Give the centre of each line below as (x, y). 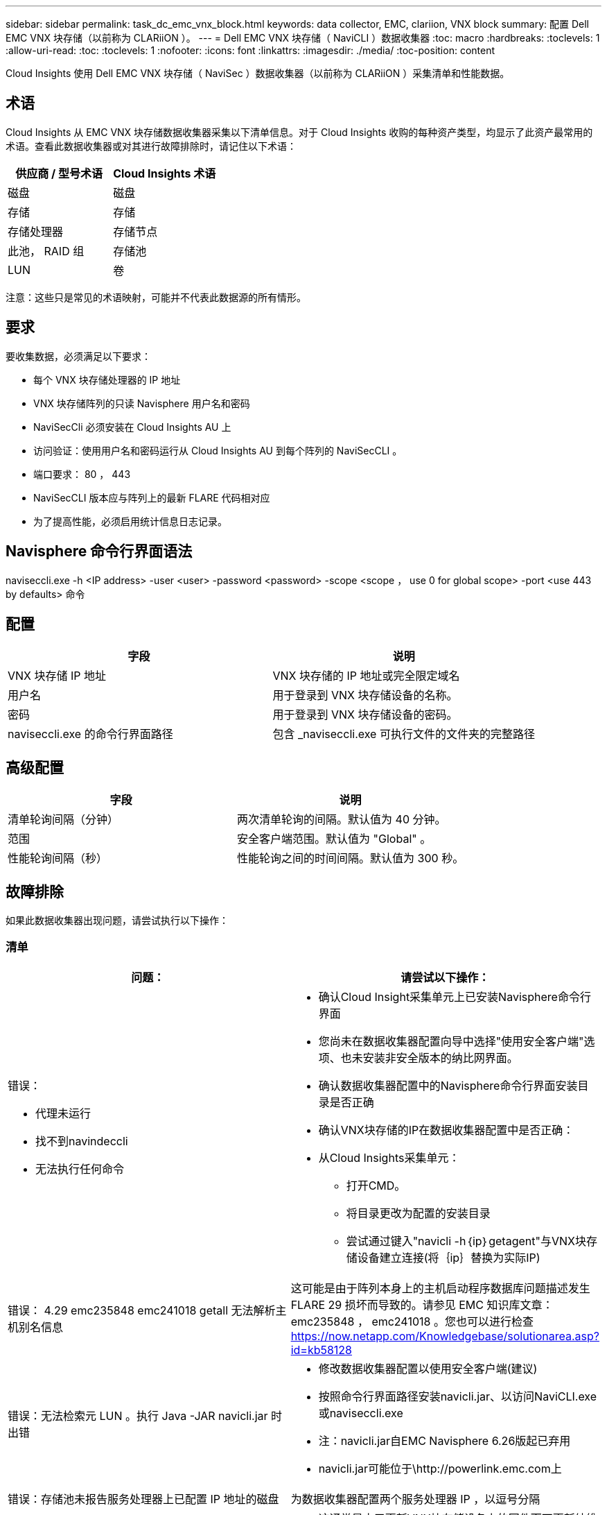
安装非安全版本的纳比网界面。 (440, 1058)
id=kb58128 (322, 1350)
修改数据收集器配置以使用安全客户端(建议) (428, 1368)
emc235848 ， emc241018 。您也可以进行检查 (412, 1321)
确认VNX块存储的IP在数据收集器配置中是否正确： (446, 1130)
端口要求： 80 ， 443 (82, 474)
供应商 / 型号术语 (59, 173)
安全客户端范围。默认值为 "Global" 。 (334, 839)
